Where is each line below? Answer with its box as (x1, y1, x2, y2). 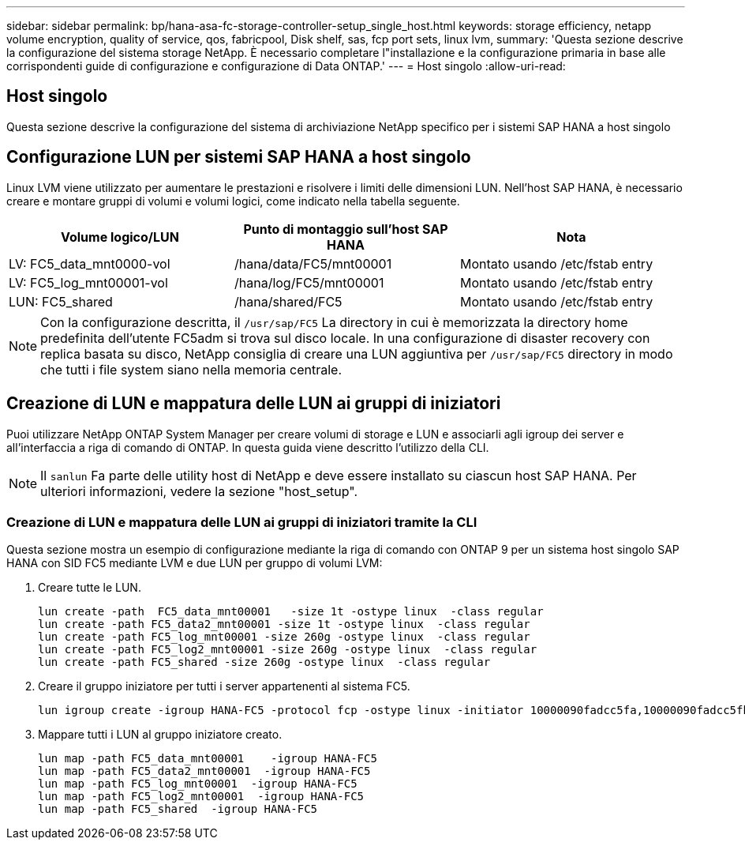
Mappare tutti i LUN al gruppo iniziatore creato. (38, 728, 283, 742)
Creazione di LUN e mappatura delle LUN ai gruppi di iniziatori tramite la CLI (6, 513, 477, 530)
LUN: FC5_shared (9, 293, 113, 310)
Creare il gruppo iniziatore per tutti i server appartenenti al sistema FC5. (38, 679, 410, 694)
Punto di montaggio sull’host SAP (243, 220, 448, 237)
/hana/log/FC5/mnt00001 (234, 274, 384, 291)
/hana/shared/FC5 (234, 293, 343, 310)
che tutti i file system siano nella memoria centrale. (40, 361, 343, 378)
